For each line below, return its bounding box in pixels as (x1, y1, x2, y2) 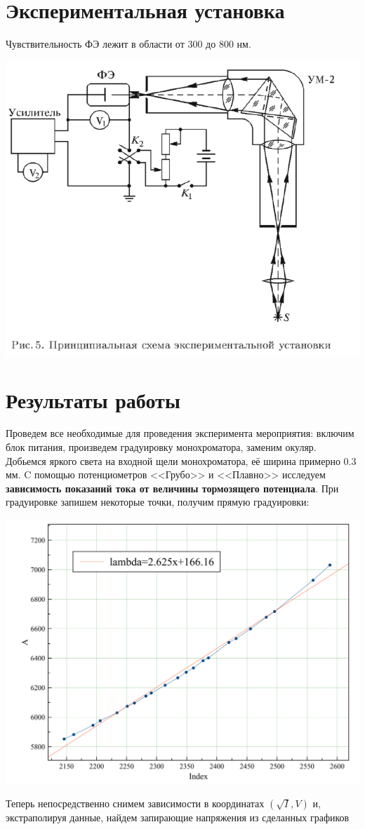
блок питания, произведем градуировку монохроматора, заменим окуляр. (6, 440, 317, 454)
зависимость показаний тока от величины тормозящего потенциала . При (6, 480, 339, 495)
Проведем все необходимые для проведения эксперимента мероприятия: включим (6, 426, 354, 440)
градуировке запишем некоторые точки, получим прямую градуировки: (6, 494, 310, 509)
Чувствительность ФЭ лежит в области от (6, 36, 185, 51)
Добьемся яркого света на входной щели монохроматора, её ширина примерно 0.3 (6, 453, 357, 468)
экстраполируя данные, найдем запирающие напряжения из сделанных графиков (6, 810, 350, 825)
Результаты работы (6, 385, 180, 414)
